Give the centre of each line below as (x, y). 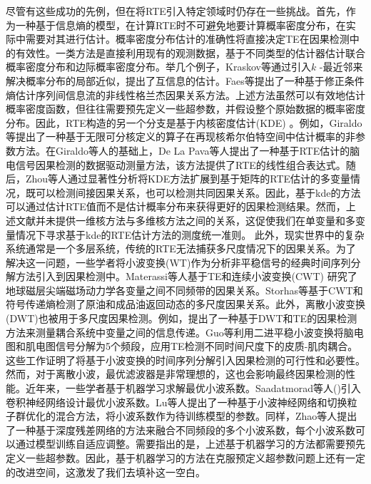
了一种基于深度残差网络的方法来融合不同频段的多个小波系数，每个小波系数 (181, 429)
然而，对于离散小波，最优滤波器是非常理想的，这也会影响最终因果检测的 (176, 374)
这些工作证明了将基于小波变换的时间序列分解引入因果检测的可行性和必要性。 (185, 360)
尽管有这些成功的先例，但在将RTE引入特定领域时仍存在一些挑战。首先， (176, 11)
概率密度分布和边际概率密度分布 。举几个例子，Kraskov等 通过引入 (158, 67)
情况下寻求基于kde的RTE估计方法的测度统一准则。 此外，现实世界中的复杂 (190, 234)
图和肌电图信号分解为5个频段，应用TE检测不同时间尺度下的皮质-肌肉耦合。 (182, 346)
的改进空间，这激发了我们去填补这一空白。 (106, 472)
